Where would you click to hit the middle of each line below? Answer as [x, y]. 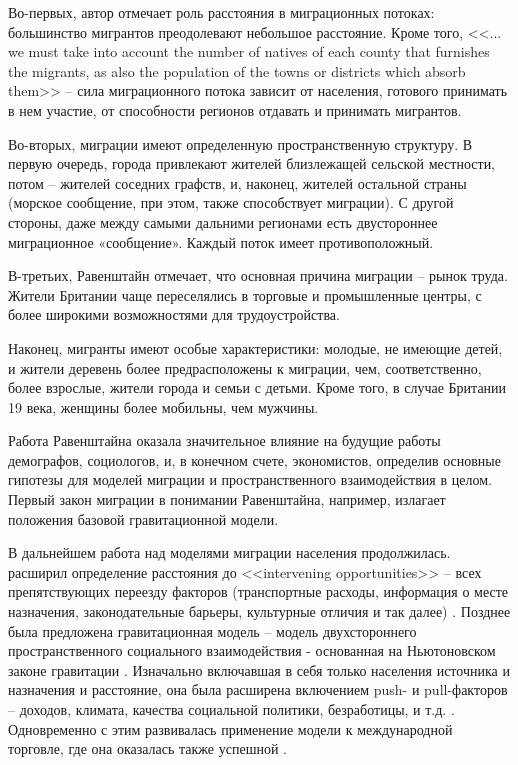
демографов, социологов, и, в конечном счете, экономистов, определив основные [254, 459]
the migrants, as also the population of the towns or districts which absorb [237, 70]
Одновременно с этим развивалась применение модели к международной [230, 728]
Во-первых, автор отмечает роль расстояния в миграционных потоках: [221, 12]
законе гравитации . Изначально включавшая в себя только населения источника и [259, 669]
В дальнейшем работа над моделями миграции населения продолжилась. [229, 552]
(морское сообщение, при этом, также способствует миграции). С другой [231, 202]
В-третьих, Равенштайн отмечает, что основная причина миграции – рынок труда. [258, 275]
